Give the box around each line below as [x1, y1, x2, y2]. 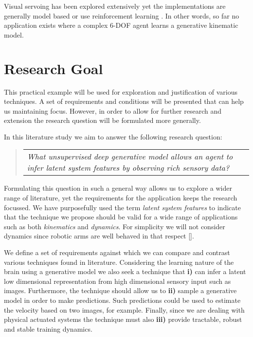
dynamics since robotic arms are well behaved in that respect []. [4, 231, 194, 241]
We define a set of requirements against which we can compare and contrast [4, 247, 230, 258]
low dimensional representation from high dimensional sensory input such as [4, 276, 231, 286]
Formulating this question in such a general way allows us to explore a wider [4, 183, 232, 193]
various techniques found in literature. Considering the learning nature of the [4, 257, 234, 267]
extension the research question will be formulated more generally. [4, 115, 201, 125]
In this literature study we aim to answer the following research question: [4, 131, 222, 141]
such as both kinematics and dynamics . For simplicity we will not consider [4, 221, 225, 231]
